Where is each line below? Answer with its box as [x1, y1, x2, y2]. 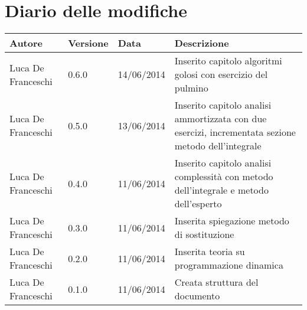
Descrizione [174, 36, 229, 50]
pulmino [174, 81, 208, 95]
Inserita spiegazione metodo [174, 214, 289, 228]
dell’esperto [174, 197, 222, 211]
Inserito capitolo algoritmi [174, 54, 282, 68]
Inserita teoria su [174, 244, 245, 259]
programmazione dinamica [174, 258, 283, 272]
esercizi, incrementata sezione [174, 125, 296, 139]
